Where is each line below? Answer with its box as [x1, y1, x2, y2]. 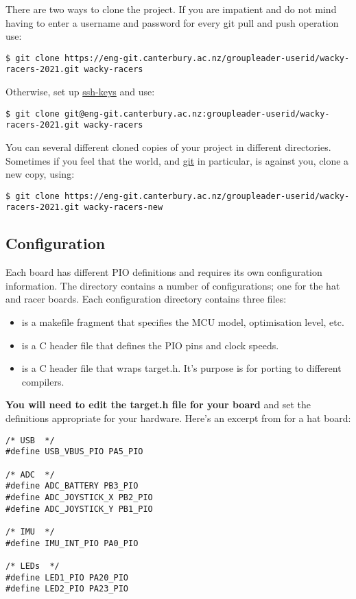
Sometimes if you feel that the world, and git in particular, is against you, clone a [5, 153, 349, 167]
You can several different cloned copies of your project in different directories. [5, 140, 331, 154]
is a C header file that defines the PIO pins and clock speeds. [21, 338, 279, 352]
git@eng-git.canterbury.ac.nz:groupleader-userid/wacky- [64, 108, 330, 119]
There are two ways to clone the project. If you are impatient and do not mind [5, 2, 337, 16]
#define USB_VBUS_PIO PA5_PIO [5, 447, 143, 457]
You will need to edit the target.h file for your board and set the [5, 397, 311, 412]
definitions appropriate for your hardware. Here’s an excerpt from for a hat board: [5, 411, 351, 425]
